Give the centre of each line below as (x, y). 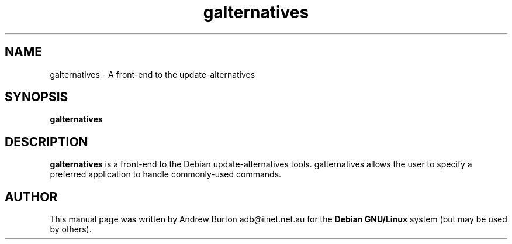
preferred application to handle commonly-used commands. (166, 174)
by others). (71, 229)
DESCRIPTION (46, 142)
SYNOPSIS (37, 97)
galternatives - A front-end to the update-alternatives (153, 74)
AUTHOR (31, 197)
